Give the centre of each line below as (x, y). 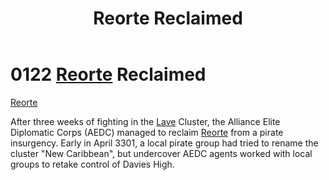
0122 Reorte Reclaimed (108, 74)
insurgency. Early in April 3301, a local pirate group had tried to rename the (164, 143)
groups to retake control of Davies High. (92, 164)
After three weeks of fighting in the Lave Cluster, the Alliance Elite (145, 121)
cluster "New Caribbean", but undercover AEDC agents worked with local (161, 153)
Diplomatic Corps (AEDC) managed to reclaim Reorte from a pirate (147, 132)
